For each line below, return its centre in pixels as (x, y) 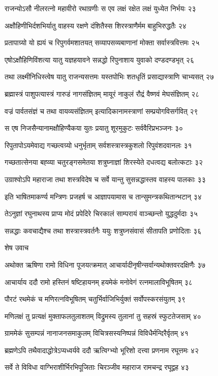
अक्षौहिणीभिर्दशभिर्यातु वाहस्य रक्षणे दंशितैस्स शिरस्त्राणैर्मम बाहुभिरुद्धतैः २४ (96, 25)
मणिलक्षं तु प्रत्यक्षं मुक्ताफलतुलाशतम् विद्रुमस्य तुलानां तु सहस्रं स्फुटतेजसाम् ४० (103, 316)
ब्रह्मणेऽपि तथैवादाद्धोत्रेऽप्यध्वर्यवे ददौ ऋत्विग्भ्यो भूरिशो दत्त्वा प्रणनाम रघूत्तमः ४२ (102, 350)
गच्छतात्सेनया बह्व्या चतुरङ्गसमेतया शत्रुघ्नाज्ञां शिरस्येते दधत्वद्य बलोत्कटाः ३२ (104, 162)
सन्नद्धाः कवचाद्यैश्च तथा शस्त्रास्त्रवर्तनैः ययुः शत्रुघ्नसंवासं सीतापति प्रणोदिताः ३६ (103, 230)
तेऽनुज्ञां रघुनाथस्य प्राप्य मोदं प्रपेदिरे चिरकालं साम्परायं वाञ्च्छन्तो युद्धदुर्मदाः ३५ (101, 213)
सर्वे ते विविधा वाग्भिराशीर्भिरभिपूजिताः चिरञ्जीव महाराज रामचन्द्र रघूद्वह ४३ (97, 367)
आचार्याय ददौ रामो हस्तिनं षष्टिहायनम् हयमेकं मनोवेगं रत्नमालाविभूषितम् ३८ (99, 282)
